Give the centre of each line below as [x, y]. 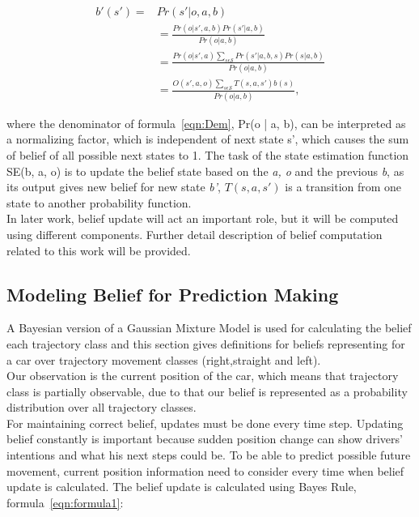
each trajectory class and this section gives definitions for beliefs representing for [206, 343]
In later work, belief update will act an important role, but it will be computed [203, 218]
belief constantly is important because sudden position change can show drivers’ [205, 439]
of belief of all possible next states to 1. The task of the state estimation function [208, 154]
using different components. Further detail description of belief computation [195, 234]
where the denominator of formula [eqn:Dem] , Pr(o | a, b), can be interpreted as [206, 123]
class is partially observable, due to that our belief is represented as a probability [207, 391]
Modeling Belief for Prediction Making [173, 294]
